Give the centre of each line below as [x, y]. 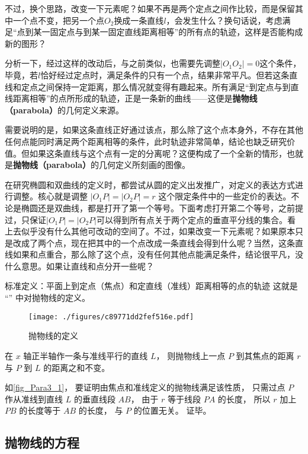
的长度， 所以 [244, 399]
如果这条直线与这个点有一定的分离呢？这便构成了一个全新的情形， [158, 153]
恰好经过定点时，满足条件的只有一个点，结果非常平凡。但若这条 [165, 74]
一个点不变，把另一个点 [58, 20]
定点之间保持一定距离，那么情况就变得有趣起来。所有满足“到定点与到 [156, 86]
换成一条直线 [139, 20]
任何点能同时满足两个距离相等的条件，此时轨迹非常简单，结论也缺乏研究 [146, 141]
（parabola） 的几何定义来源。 [64, 109]
